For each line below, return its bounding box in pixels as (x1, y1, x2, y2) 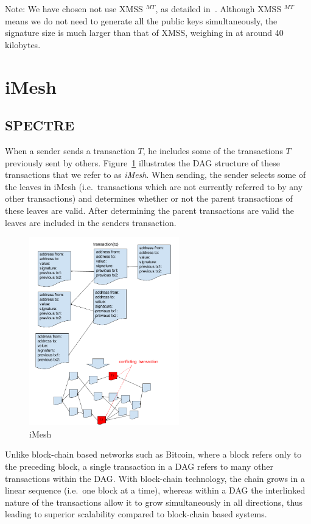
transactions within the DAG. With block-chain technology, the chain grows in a (5, 472, 305, 484)
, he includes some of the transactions (142, 144, 283, 157)
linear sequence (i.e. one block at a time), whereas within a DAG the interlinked (5, 484, 306, 497)
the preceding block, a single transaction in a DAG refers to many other (5, 460, 273, 473)
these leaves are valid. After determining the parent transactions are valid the (5, 204, 294, 216)
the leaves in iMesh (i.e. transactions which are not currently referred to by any (5, 180, 303, 193)
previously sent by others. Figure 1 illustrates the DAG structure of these (5, 156, 280, 169)
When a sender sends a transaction (5, 144, 135, 157)
